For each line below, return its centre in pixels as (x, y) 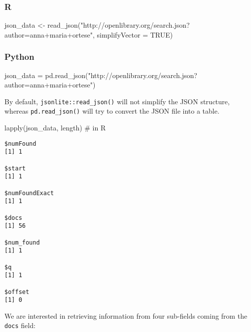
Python (19, 57)
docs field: (20, 325)
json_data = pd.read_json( (46, 75)
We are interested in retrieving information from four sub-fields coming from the (126, 315)
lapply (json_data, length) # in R (55, 128)
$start (15, 168)
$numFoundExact (29, 193)
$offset (17, 292)
